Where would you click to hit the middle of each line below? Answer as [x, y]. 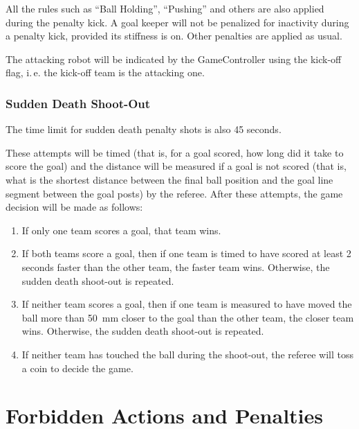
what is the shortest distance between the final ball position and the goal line [169, 179]
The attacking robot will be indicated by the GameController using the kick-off [174, 59]
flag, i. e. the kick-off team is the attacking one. [105, 72]
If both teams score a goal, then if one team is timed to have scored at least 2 [186, 253]
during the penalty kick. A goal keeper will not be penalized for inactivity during [177, 22]
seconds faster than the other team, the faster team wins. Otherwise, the [176, 266]
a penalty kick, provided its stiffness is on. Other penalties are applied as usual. [174, 36]
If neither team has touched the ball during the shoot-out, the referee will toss [187, 354]
